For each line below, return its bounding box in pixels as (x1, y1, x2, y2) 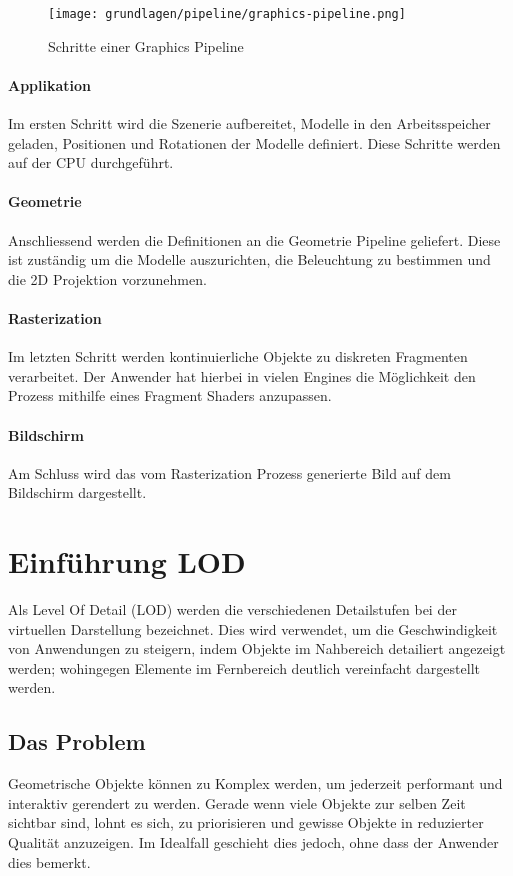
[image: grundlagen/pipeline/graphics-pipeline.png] (48, 7, 406, 21)
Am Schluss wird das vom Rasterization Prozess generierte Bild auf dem (8, 462, 451, 483)
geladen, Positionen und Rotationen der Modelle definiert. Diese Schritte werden (8, 132, 501, 153)
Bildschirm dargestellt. (8, 482, 147, 503)
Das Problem (8, 726, 146, 757)
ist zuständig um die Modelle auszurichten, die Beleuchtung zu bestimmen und (8, 249, 491, 270)
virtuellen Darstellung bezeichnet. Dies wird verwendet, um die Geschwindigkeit (8, 618, 498, 639)
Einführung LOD (8, 541, 246, 582)
